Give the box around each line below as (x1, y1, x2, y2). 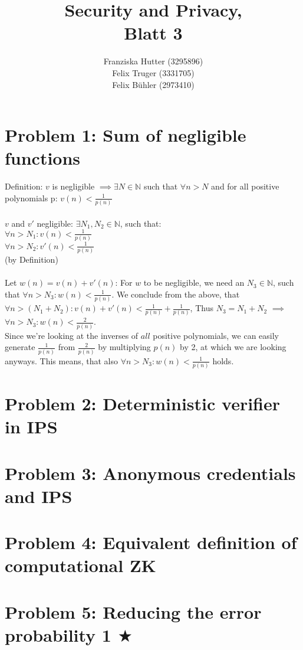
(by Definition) (5, 253, 58, 265)
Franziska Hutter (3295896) (103, 55, 203, 67)
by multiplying (98, 341, 151, 353)
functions (5, 146, 81, 170)
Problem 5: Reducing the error (5, 599, 262, 623)
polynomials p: (5, 191, 58, 204)
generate (5, 341, 35, 353)
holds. (212, 354, 234, 367)
